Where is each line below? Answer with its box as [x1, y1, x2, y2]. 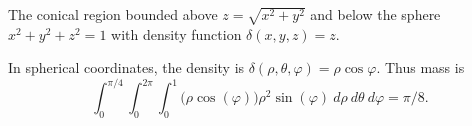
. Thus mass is [376, 57, 465, 78]
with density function [111, 23, 242, 44]
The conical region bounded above [8, 4, 218, 24]
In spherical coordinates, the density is [8, 57, 245, 78]
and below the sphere [310, 4, 441, 24]
